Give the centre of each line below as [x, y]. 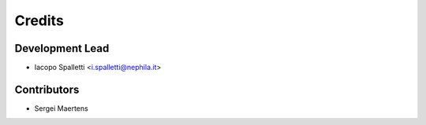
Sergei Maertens [61, 108]
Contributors [47, 89]
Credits [39, 20]
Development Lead [62, 48]
